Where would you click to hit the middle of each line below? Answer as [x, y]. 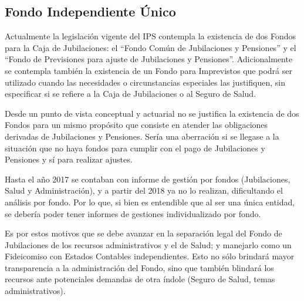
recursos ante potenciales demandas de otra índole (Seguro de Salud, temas [140, 279]
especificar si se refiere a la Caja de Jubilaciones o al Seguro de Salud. [131, 94]
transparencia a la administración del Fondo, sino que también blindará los [139, 267]
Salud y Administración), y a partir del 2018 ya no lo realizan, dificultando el [144, 190]
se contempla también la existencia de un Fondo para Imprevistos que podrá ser [148, 70]
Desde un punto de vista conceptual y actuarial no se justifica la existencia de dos [152, 113]
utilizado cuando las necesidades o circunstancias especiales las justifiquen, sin [145, 82]
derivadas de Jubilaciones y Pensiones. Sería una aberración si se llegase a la [142, 136]
